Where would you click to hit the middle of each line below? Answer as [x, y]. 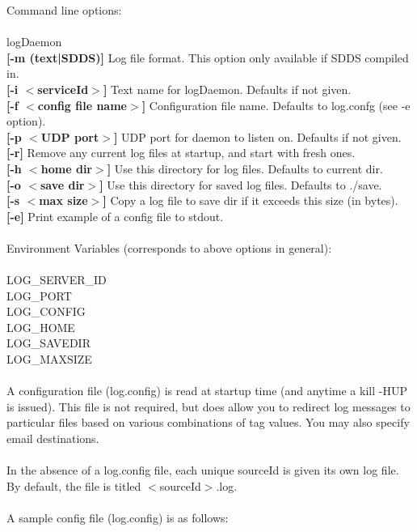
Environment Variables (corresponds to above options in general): [169, 247]
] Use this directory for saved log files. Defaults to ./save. [241, 184]
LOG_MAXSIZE [49, 359]
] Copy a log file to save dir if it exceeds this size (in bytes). [251, 200]
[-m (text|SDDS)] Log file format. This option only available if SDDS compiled [208, 57]
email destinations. [53, 438]
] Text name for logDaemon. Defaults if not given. [227, 89]
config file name [82, 105]
